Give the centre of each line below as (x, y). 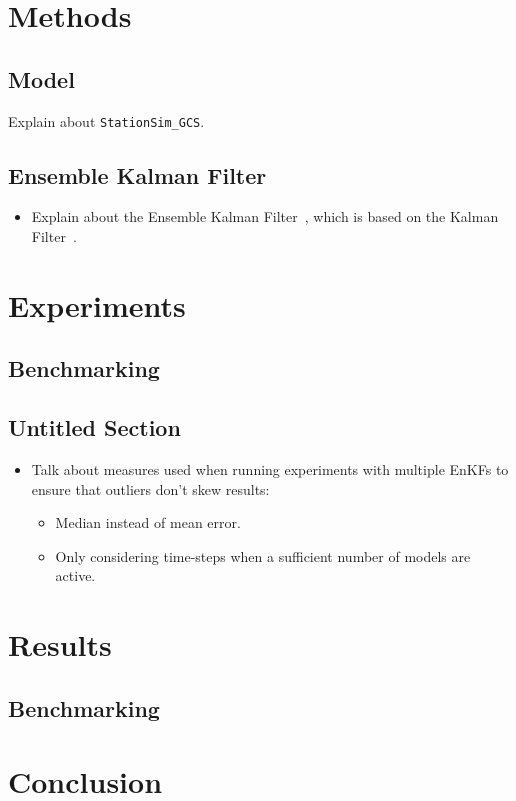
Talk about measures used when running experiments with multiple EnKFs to (270, 468)
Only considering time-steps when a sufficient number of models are (263, 555)
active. (75, 575)
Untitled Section (94, 427)
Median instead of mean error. (148, 522)
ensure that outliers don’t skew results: (150, 488)
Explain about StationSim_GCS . (106, 120)
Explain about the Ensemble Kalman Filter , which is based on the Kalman (265, 216)
